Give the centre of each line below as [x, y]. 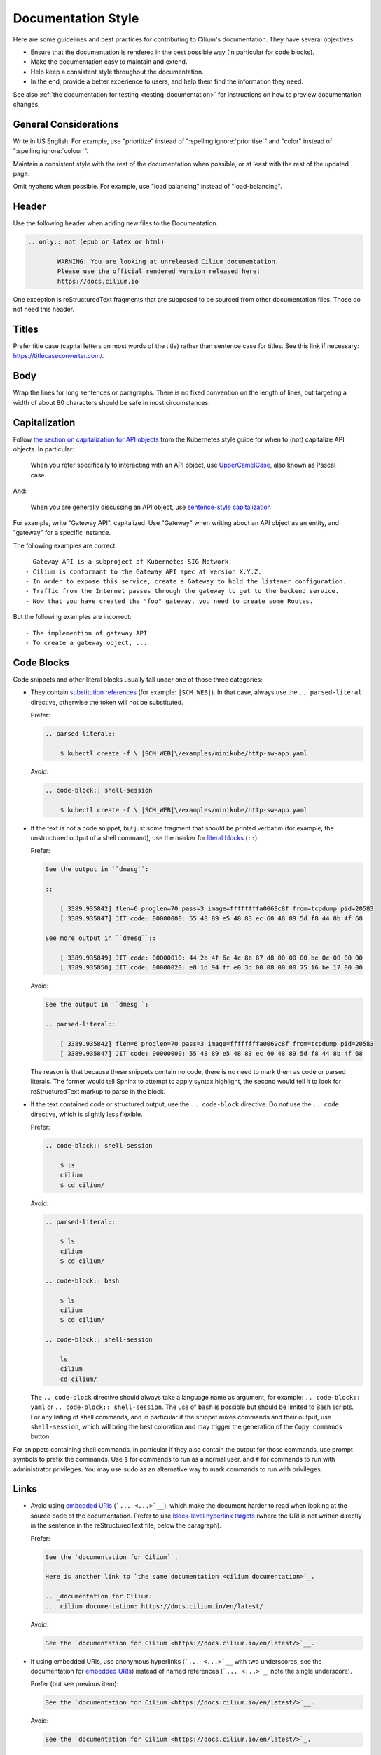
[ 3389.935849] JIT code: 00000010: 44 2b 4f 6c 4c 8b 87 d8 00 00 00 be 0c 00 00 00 [212, 958]
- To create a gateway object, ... [86, 643]
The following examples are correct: [65, 545]
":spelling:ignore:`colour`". [51, 151]
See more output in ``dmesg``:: [101, 938]
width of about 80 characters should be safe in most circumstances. [111, 402]
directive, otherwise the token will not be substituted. [107, 702]
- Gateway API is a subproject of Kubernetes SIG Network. [129, 562]
